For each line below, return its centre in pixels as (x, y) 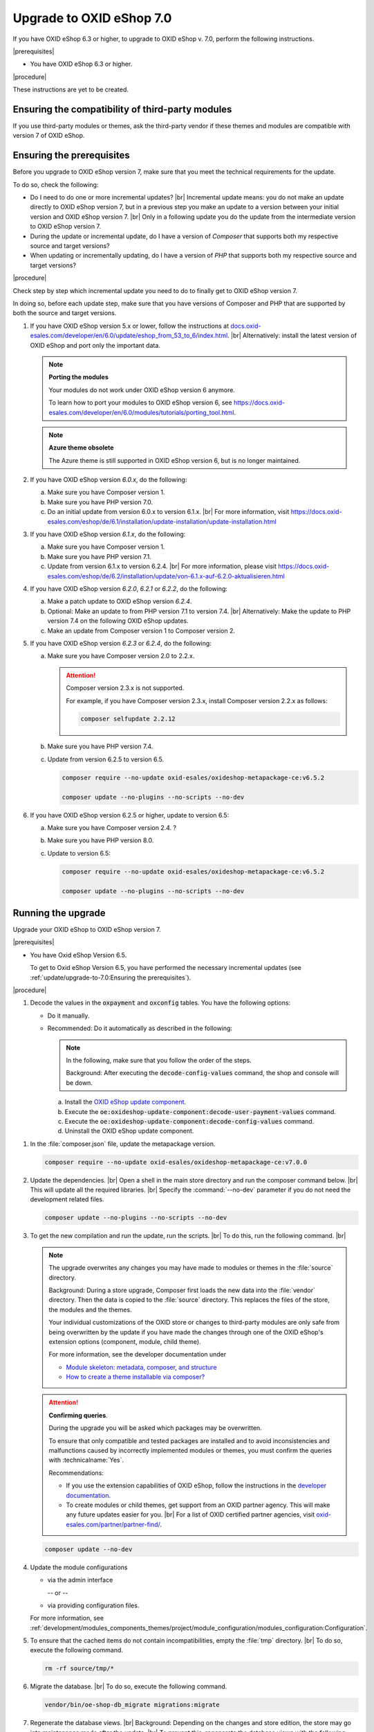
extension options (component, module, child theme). (125, 1341)
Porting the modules (78, 377)
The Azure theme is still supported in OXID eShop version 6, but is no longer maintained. (175, 460)
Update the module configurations (79, 1567)
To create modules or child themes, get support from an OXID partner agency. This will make (198, 1505)
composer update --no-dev (88, 1549)
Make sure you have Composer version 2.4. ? (112, 828)
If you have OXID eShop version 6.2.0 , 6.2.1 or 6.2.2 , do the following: (129, 588)
